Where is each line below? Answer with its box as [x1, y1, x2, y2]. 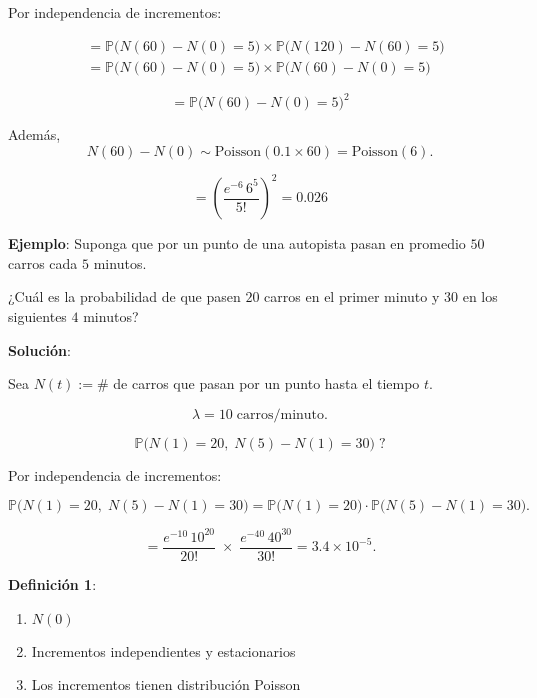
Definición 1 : [8, 573, 97, 594]
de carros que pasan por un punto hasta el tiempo [113, 373, 420, 394]
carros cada [8, 252, 78, 273]
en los [462, 286, 498, 307]
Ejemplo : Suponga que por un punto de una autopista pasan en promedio [8, 233, 466, 254]
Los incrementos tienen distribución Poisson [31, 674, 301, 695]
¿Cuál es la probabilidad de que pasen [8, 286, 241, 307]
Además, [8, 124, 61, 145]
